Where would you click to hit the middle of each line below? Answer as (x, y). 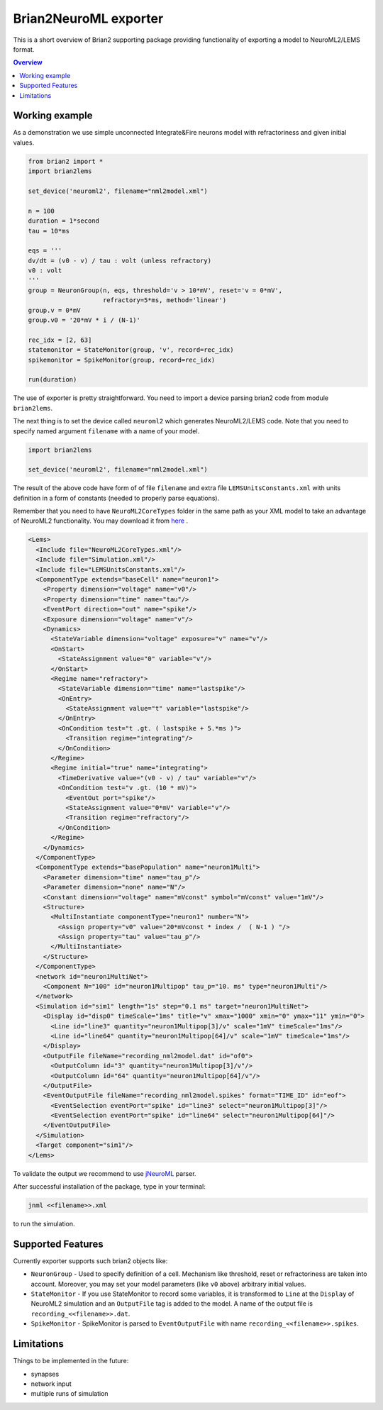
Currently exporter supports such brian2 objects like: (90, 1261)
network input (51, 1384)
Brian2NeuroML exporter (88, 18)
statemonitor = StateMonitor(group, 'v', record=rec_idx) (131, 350)
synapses (45, 1374)
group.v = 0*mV (54, 310)
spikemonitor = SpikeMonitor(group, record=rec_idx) (122, 360)
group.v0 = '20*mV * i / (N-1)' (84, 320)
